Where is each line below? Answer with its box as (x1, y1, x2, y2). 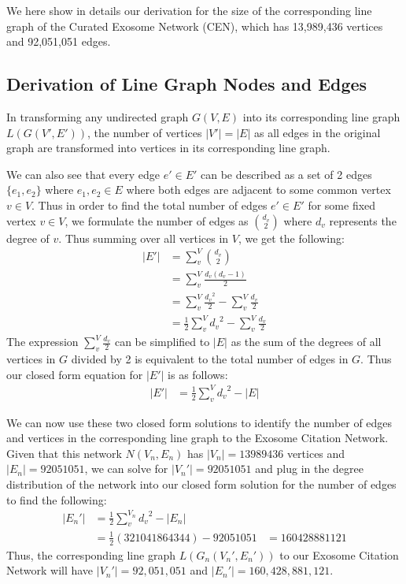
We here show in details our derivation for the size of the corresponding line (6, 2, 372, 18)
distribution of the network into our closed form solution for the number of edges (6, 475, 397, 492)
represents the (329, 212, 397, 229)
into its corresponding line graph (242, 108, 400, 125)
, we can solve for (84, 460, 168, 477)
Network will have (6, 562, 94, 578)
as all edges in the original (253, 124, 381, 140)
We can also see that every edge (6, 166, 160, 182)
